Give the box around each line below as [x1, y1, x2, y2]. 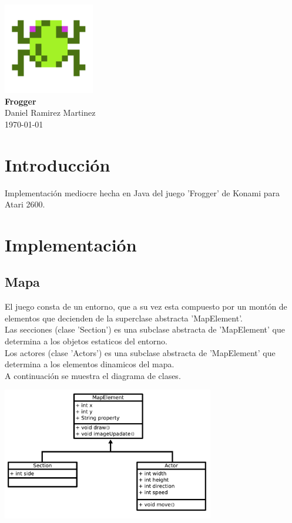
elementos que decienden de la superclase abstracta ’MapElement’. [5, 311, 243, 324]
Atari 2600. [5, 198, 45, 210]
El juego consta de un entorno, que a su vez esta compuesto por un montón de [5, 300, 287, 313]
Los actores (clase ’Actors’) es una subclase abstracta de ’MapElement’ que [5, 346, 276, 358]
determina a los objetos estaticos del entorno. [5, 335, 167, 347]
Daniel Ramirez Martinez [5, 106, 96, 119]
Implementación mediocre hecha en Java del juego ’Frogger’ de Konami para [5, 186, 280, 199]
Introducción [5, 152, 110, 176]
